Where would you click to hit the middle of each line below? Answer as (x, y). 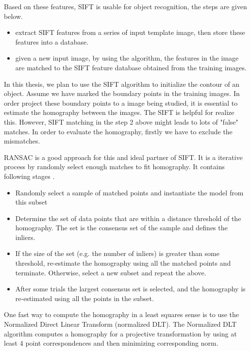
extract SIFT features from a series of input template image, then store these (130, 32)
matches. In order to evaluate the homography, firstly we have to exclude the (118, 131)
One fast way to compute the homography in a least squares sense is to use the (122, 314)
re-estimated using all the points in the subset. (84, 298)
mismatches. (22, 141)
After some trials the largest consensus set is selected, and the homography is (130, 289)
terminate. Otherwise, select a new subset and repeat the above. (111, 272)
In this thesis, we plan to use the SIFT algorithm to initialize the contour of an (122, 84)
